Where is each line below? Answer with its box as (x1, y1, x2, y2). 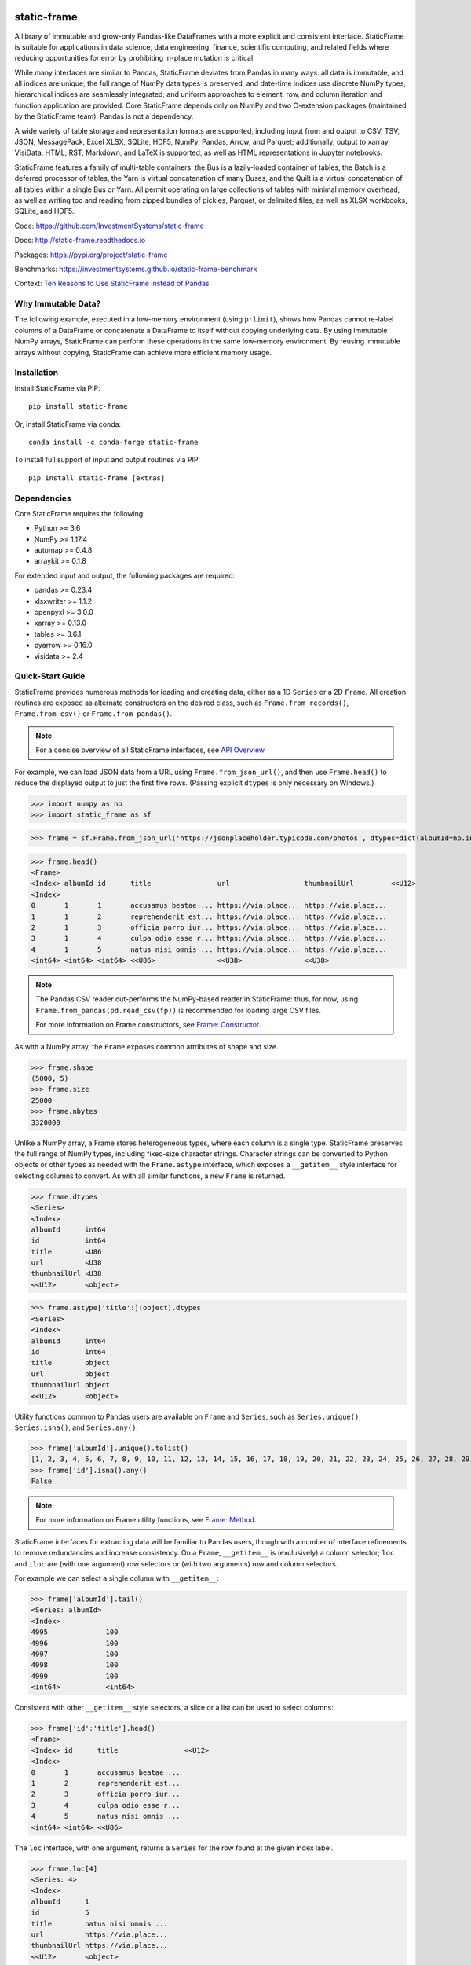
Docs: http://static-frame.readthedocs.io (14, 236, 146, 245)
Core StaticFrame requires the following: (14, 509, 145, 518)
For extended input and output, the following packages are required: (14, 571, 235, 580)
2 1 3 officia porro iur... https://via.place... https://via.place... (31, 923, 388, 931)
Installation (14, 367, 59, 378)
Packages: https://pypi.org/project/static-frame (14, 250, 168, 259)
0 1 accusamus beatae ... (31, 1768, 181, 1776)
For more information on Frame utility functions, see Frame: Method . (35, 1515, 257, 1525)
